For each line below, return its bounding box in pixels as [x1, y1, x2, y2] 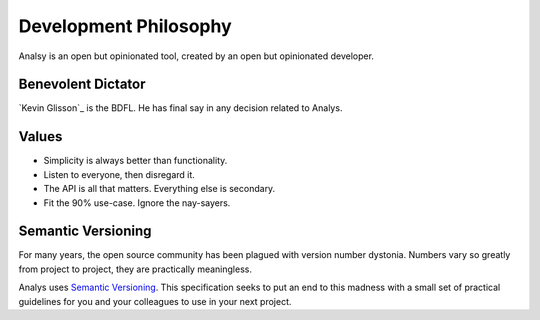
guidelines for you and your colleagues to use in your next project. [18, 295, 292, 307]
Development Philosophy [18, 15, 232, 37]
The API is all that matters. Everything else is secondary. [43, 183, 276, 195]
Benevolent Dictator [18, 76, 146, 93]
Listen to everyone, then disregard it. [43, 168, 195, 180]
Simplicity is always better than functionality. [43, 155, 228, 167]
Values [18, 128, 63, 145]
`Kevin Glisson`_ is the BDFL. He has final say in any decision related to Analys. [18, 102, 343, 114]
